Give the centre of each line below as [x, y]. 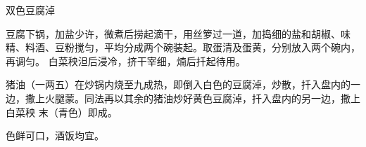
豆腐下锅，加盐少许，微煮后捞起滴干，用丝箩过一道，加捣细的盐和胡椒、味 [178, 33]
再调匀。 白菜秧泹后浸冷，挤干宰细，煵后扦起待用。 [126, 61]
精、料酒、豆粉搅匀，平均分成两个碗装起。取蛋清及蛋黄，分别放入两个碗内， [183, 47]
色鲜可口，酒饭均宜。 [55, 135]
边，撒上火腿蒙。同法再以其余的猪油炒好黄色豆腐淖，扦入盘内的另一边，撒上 [183, 98]
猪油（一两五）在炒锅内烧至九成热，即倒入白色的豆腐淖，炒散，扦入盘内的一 [183, 84]
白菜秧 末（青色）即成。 [62, 112]
